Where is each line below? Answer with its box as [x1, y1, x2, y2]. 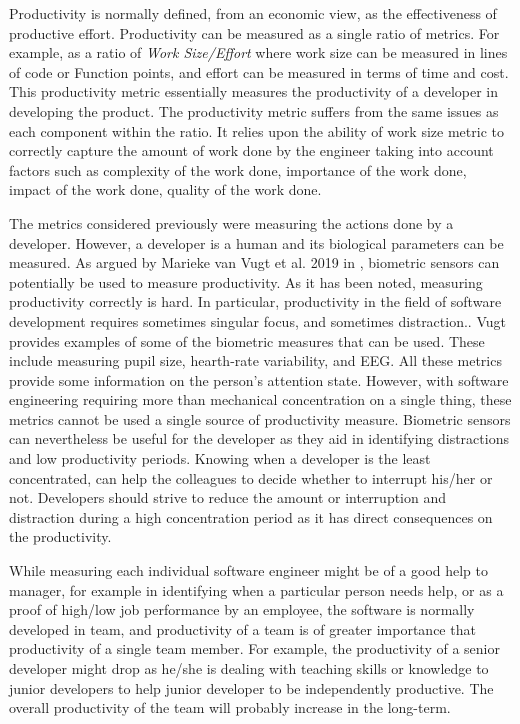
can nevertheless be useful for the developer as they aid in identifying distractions [9, 428, 509, 449]
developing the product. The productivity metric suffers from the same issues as [9, 100, 499, 121]
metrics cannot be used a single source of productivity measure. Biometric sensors [9, 408, 511, 429]
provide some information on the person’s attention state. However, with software [9, 369, 509, 390]
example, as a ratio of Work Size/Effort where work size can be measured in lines [9, 42, 508, 63]
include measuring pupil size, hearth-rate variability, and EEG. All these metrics [9, 350, 502, 371]
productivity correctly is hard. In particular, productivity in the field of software [9, 291, 502, 312]
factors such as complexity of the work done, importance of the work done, [9, 159, 467, 180]
